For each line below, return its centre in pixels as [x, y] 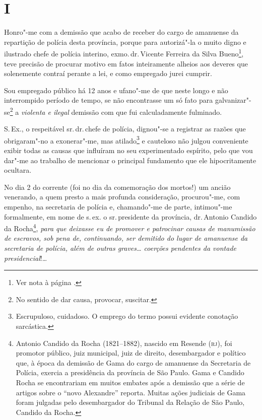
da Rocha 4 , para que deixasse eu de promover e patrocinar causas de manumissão [130, 227]
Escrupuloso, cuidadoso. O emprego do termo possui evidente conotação [127, 316]
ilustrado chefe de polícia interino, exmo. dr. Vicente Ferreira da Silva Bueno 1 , [124, 53]
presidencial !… [26, 258]
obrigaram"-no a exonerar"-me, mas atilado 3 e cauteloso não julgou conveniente [126, 139]
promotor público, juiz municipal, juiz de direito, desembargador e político [131, 353]
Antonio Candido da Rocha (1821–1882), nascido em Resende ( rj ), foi [124, 343]
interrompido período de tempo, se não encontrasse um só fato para [109, 100]
